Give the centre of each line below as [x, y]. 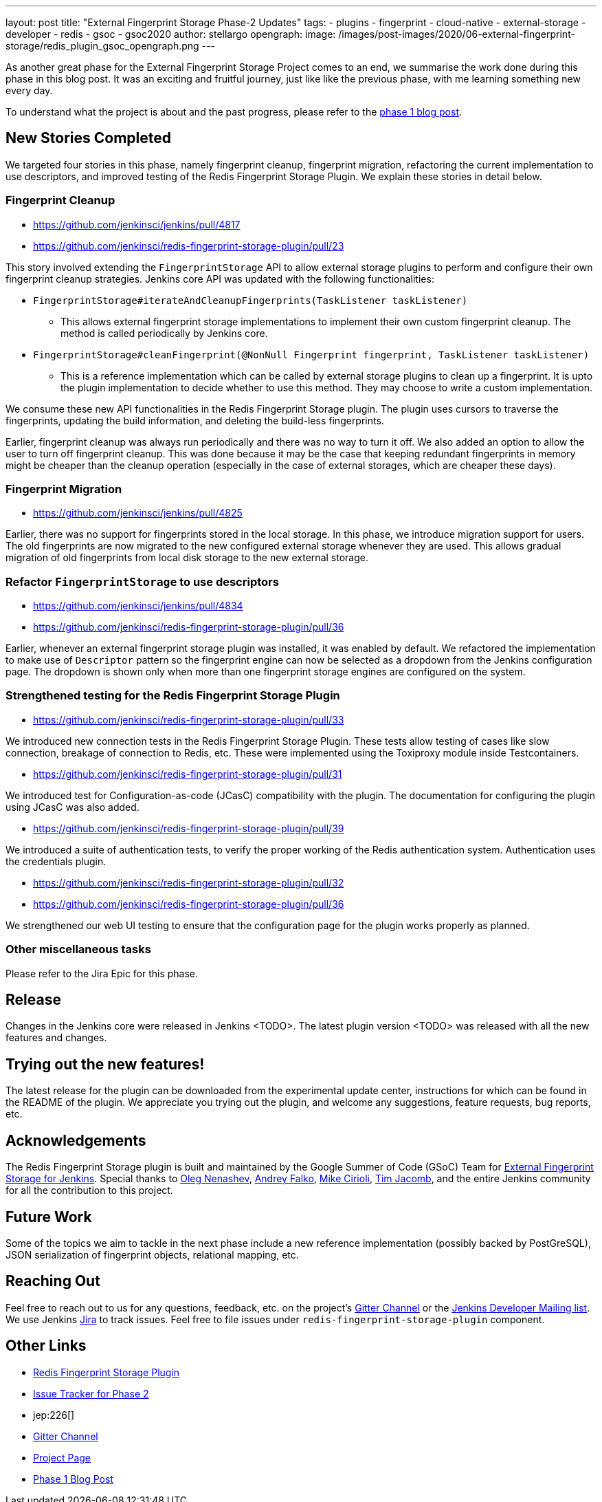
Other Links [46, 1346]
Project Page [62, 1457]
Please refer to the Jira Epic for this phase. [102, 973]
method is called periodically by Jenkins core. [164, 333]
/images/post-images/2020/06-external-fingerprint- [457, 34]
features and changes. [56, 1038]
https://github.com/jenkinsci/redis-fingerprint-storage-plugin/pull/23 [189, 246]
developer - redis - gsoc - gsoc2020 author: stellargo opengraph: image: [171, 34]
